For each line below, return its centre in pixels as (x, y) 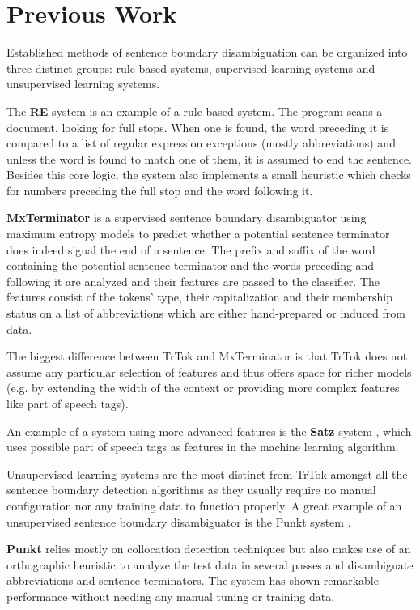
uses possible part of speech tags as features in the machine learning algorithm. (203, 447)
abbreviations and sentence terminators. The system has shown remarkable (193, 580)
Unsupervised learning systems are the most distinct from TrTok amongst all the (207, 473)
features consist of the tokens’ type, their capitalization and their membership (199, 297)
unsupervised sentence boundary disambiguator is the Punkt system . (179, 521)
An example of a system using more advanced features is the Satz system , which (209, 431)
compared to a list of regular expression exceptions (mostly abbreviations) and (201, 143)
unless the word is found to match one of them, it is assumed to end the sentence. (210, 158)
